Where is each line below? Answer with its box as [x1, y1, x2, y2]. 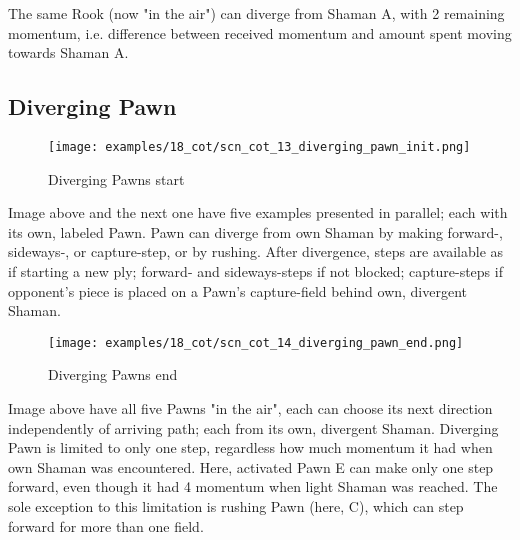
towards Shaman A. [8, 42, 129, 63]
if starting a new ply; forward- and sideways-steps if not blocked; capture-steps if [8, 261, 503, 282]
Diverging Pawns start [48, 168, 185, 189]
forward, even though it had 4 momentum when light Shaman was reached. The [8, 476, 498, 497]
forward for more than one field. [8, 515, 204, 536]
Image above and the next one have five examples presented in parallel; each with [8, 202, 508, 223]
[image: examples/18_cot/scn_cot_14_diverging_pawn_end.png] [48, 335, 464, 350]
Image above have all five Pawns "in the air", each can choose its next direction [8, 398, 493, 419]
